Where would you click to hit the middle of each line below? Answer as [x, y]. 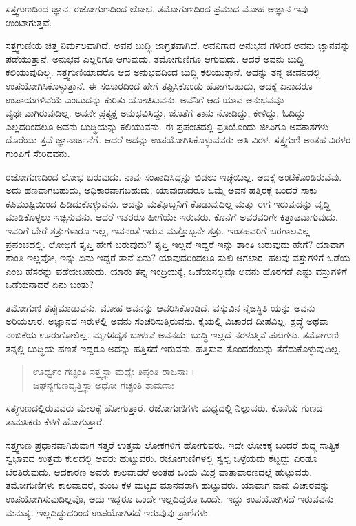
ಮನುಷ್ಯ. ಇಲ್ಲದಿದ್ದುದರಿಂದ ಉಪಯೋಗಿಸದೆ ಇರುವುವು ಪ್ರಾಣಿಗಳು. [108, 512]
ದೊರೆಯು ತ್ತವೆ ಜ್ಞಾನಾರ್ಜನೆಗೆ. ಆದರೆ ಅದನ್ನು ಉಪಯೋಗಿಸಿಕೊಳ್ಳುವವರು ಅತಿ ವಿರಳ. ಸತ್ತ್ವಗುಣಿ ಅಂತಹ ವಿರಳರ [178, 140]
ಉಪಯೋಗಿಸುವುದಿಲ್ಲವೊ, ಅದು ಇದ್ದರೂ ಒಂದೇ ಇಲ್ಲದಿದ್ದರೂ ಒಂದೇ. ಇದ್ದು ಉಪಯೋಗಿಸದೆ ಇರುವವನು [169, 498]
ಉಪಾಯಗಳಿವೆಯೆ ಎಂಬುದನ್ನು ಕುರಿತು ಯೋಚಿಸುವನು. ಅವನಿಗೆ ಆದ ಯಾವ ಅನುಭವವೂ [145, 99]
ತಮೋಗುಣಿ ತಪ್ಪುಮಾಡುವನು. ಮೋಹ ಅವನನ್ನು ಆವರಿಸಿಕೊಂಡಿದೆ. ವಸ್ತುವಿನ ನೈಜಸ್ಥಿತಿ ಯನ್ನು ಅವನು [160, 307]
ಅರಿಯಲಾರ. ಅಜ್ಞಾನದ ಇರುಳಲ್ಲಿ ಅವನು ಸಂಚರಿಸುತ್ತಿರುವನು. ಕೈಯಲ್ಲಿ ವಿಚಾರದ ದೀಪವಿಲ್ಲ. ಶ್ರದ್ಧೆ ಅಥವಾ [167, 321]
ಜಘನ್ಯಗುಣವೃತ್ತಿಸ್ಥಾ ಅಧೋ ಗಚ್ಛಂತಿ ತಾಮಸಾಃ [103, 384]
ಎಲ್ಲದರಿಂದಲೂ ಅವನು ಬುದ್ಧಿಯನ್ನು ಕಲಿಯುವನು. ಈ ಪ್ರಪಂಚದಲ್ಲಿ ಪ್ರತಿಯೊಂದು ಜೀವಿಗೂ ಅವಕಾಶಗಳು [167, 126]
